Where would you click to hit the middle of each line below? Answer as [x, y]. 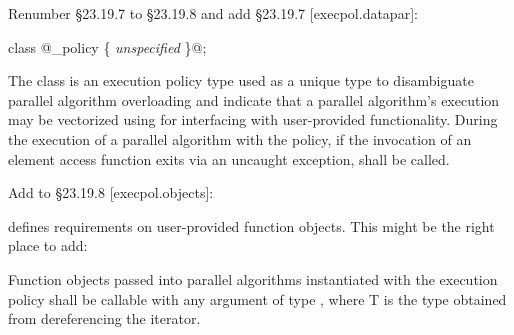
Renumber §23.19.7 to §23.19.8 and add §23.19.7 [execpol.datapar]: [213, 13]
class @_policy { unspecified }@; [107, 46]
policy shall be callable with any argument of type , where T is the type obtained [257, 298]
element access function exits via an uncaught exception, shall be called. [229, 158]
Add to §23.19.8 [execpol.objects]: [111, 192]
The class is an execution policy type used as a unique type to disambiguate [241, 80]
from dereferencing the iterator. [104, 318]
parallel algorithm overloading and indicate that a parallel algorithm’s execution [254, 99]
